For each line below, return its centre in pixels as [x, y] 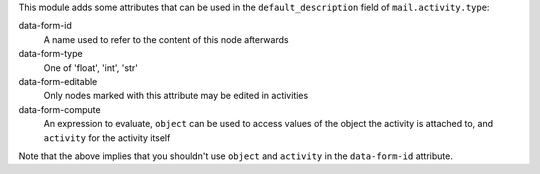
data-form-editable [58, 81]
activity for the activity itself [107, 137]
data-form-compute [59, 109]
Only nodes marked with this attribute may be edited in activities [176, 96]
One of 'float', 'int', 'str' [91, 67]
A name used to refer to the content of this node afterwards [166, 39]
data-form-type [51, 54]
